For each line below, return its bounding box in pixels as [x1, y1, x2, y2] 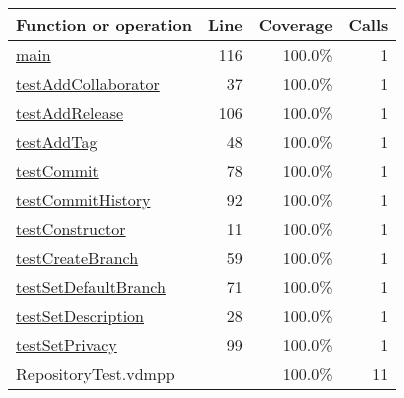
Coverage [258, 13, 333, 36]
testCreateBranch [16, 246, 139, 269]
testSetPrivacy [16, 333, 117, 356]
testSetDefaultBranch [16, 275, 166, 298]
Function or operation [16, 13, 192, 36]
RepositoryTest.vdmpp [16, 362, 175, 385]
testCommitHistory [16, 188, 151, 211]
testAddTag [16, 130, 98, 153]
